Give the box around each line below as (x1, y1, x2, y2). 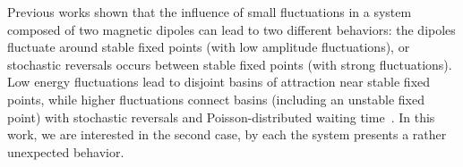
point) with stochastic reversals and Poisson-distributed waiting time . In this (7, 107, 435, 126)
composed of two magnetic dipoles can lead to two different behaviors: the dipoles (7, 20, 456, 38)
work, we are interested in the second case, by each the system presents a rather (7, 125, 447, 144)
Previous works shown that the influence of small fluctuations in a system (7, 3, 412, 21)
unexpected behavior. (7, 142, 124, 161)
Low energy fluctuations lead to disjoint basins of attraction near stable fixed (7, 72, 431, 91)
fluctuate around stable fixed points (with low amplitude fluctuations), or (7, 38, 410, 56)
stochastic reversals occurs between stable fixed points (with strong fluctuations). (7, 54, 452, 73)
